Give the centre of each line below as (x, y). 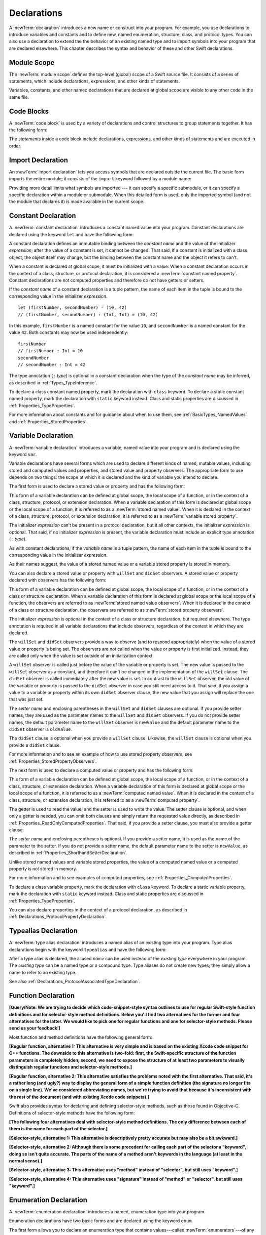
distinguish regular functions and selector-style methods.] (71, 1067)
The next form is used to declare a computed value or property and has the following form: (101, 770)
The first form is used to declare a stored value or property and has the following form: (97, 486)
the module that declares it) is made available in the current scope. (77, 202)
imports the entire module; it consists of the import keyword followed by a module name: (100, 179)
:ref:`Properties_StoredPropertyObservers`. (53, 761)
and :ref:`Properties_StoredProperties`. (49, 421)
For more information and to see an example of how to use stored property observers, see (100, 754)
